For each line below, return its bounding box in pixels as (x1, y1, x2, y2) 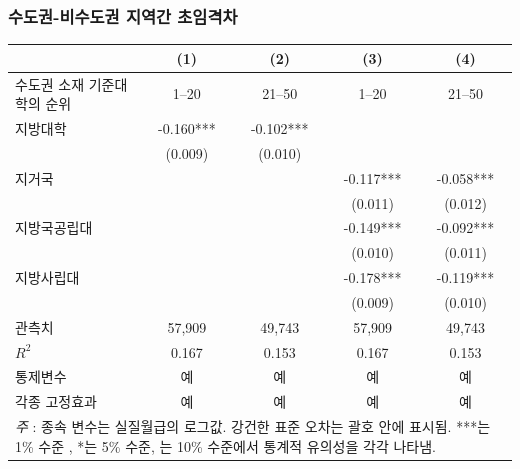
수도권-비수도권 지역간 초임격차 (8, 3, 238, 28)
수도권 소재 (15, 73, 85, 94)
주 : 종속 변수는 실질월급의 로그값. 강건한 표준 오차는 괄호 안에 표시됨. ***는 (15, 416, 491, 437)
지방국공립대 (15, 217, 93, 238)
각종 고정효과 (15, 391, 97, 412)
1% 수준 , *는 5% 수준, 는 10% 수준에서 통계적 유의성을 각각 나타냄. (15, 435, 436, 456)
